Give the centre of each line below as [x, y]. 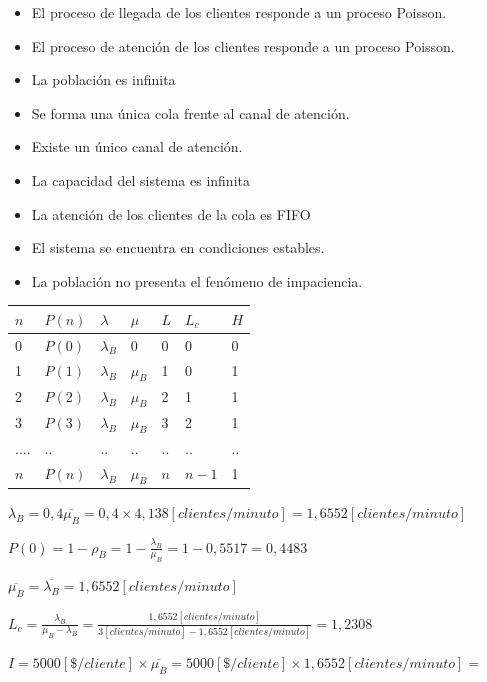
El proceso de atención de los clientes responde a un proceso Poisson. [243, 45]
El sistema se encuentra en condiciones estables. [178, 247]
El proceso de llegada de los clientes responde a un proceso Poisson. [239, 12]
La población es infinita [103, 79]
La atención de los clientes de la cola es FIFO [171, 213]
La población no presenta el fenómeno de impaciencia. [197, 280]
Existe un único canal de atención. [137, 146]
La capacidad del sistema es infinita [140, 179]
